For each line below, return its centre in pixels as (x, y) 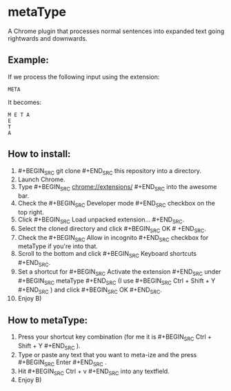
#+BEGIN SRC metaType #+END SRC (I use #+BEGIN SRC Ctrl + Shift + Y (117, 281)
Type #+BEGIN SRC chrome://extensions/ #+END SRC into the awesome (117, 188)
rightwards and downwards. (48, 38)
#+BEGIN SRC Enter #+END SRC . (62, 363)
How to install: (39, 154)
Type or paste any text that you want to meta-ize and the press (107, 354)
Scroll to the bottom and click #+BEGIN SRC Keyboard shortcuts (107, 254)
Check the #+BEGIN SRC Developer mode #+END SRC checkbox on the (117, 204)
